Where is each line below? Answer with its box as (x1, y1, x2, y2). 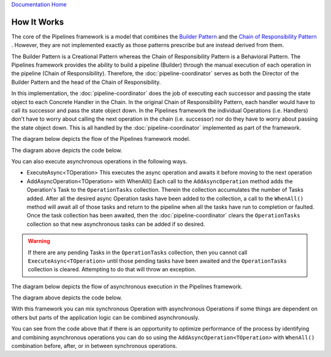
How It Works (11, 17, 64, 27)
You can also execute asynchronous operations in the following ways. (11, 157, 188, 165)
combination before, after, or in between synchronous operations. (11, 342, 178, 350)
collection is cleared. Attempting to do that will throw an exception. (28, 266, 196, 273)
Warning (28, 238, 50, 245)
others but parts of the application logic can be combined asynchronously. (11, 314, 200, 321)
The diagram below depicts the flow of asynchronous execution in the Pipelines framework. (11, 282, 243, 290)
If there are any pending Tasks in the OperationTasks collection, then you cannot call (28, 249, 248, 256)
